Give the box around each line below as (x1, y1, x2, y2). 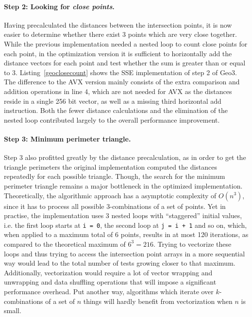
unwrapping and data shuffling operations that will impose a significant (4, 277, 217, 287)
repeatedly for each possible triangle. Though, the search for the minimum (4, 171, 225, 181)
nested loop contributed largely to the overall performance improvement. (4, 114, 220, 125)
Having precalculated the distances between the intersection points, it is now (4, 19, 232, 30)
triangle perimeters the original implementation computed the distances (4, 161, 218, 172)
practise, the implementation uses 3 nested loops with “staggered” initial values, (4, 210, 242, 221)
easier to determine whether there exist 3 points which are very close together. (4, 29, 237, 39)
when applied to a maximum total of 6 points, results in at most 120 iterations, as (4, 229, 249, 239)
